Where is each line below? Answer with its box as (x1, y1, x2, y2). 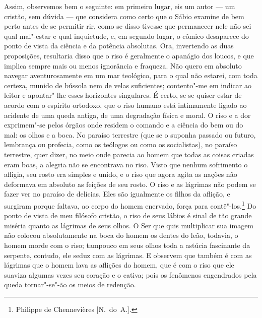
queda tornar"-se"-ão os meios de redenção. (4, 279, 136, 290)
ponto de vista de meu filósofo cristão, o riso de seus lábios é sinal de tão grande (4, 210, 252, 221)
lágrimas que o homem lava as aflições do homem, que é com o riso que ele (4, 260, 234, 270)
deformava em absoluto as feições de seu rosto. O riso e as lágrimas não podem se (4, 178, 256, 189)
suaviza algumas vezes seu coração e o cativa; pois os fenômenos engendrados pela (4, 269, 257, 280)
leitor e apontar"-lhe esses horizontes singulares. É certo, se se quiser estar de (4, 90, 242, 100)
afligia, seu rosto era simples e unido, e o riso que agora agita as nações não (4, 169, 237, 179)
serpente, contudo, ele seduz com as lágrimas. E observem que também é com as (4, 249, 252, 260)
